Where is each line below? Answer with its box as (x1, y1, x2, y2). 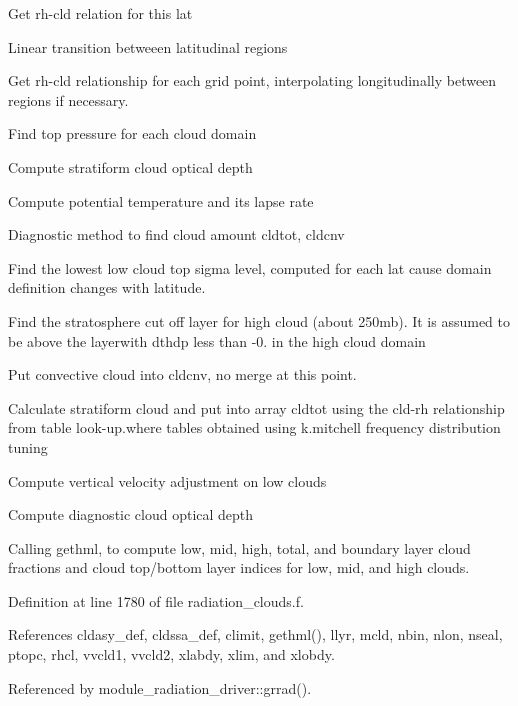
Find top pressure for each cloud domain (8, 123, 257, 144)
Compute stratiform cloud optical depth (8, 156, 253, 177)
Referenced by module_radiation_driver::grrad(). (8, 677, 312, 698)
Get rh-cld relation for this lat (8, 3, 193, 23)
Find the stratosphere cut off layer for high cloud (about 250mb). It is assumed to (8, 310, 511, 331)
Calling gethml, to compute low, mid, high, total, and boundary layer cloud (8, 537, 471, 558)
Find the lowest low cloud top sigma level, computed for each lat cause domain (8, 257, 492, 278)
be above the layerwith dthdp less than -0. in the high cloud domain (8, 330, 426, 351)
